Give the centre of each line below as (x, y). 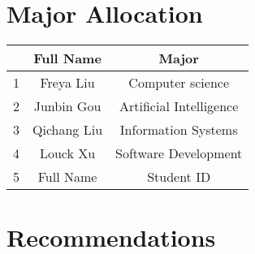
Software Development (179, 153)
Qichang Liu (68, 130)
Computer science (179, 83)
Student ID (179, 177)
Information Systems (179, 130)
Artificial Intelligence (179, 106)
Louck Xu (67, 153)
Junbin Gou (67, 106)
